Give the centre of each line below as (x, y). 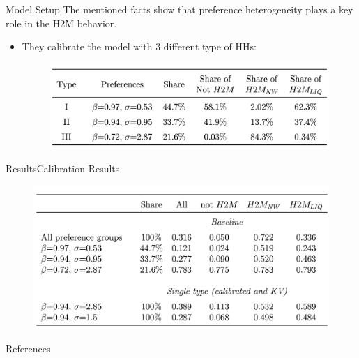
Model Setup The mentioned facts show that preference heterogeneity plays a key (179, 9)
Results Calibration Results (63, 169)
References (28, 349)
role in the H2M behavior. (61, 23)
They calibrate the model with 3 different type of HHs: (139, 46)
